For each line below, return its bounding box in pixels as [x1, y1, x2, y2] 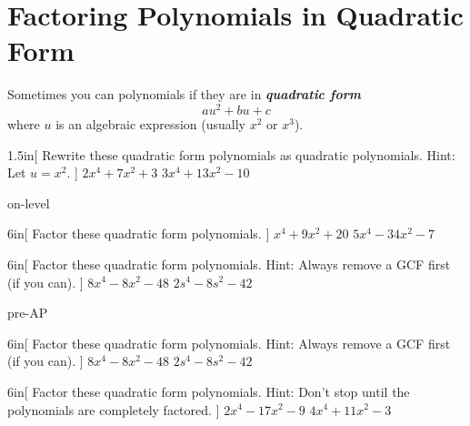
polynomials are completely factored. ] [7, 400, 220, 419]
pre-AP [7, 303, 48, 322]
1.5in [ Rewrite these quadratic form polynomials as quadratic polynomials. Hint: [7, 145, 455, 164]
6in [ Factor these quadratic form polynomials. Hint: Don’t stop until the [7, 381, 410, 401]
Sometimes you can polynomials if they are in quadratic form [7, 85, 361, 104]
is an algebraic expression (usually [55, 114, 245, 133]
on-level [7, 193, 50, 212]
